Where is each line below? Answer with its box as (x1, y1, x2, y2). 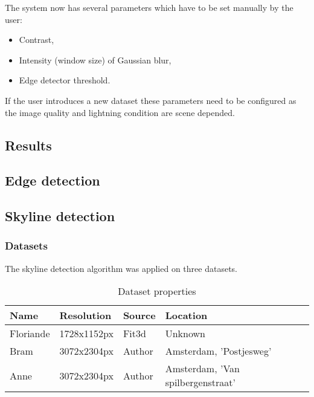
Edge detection (5, 171, 100, 190)
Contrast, (19, 33, 54, 46)
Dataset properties (118, 284, 196, 299)
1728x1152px (59, 326, 114, 341)
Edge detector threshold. (19, 74, 111, 86)
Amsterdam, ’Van (165, 361, 240, 376)
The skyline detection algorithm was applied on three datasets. (5, 262, 237, 274)
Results (5, 135, 52, 154)
